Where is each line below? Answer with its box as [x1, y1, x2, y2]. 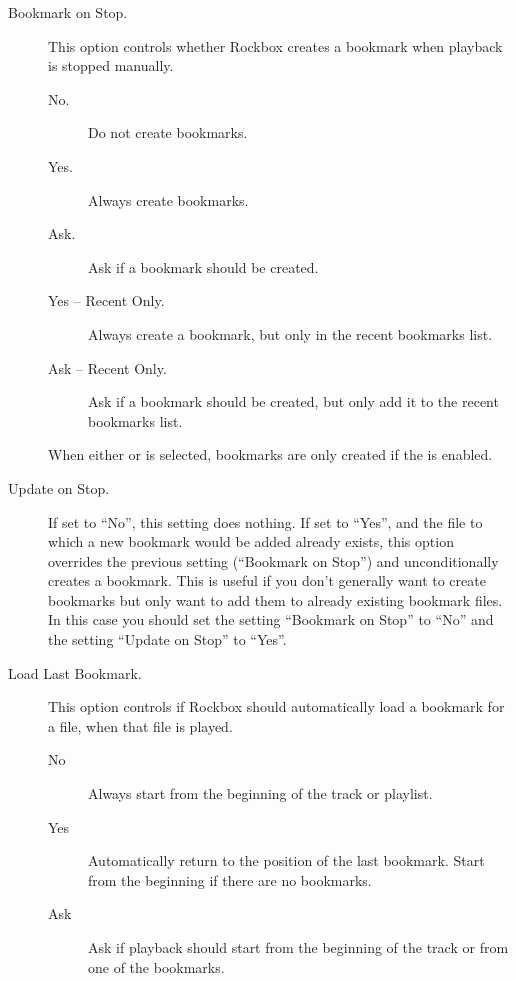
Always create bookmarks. [88, 189, 249, 210]
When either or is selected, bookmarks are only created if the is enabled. [48, 444, 493, 465]
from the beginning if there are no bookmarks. [88, 869, 372, 890]
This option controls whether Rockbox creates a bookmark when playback [48, 35, 503, 56]
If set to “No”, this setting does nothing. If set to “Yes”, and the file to [48, 511, 483, 532]
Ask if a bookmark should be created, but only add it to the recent [88, 391, 499, 412]
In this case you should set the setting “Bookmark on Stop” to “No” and [48, 609, 494, 630]
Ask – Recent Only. [48, 357, 167, 378]
